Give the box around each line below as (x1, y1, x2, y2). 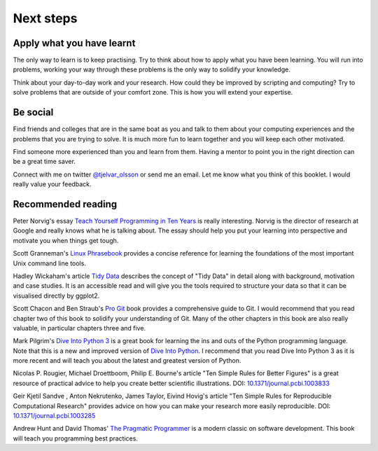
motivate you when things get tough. (13, 236, 119, 244)
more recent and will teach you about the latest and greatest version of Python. (13, 356, 241, 365)
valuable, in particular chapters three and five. (13, 324, 146, 332)
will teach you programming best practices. (13, 434, 138, 443)
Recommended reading (13, 198, 118, 210)
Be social (13, 106, 54, 118)
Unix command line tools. (13, 259, 87, 268)
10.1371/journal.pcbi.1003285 (13, 412, 96, 420)
